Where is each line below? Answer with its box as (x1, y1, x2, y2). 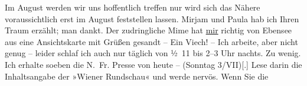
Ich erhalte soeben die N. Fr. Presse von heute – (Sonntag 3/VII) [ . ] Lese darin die (5, 58, 302, 70)
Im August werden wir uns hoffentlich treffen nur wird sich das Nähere (5, 1, 260, 13)
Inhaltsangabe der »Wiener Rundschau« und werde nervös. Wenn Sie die (5, 70, 269, 82)
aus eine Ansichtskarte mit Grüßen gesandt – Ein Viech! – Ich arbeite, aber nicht (5, 35, 298, 47)
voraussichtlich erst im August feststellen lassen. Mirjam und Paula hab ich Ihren (5, 12, 299, 25)
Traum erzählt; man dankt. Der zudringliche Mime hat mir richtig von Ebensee (5, 24, 292, 36)
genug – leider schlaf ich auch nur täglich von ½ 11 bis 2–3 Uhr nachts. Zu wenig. (5, 47, 301, 59)
